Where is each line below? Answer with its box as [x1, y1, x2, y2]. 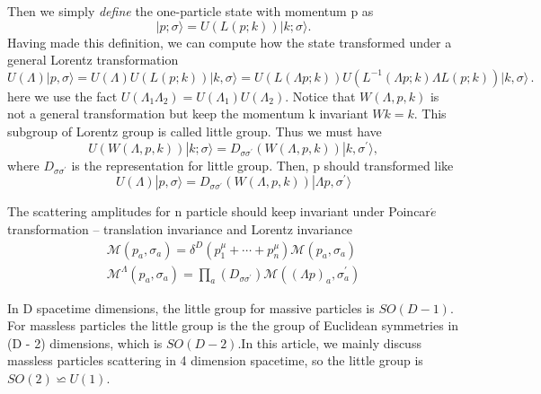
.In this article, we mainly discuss [237, 333, 421, 352]
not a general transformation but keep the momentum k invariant [7, 104, 368, 123]
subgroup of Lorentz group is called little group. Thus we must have [7, 121, 382, 140]
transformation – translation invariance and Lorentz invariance [7, 219, 353, 238]
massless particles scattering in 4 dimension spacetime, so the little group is [7, 351, 423, 370]
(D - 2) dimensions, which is [7, 333, 163, 352]
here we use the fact [7, 86, 118, 105]
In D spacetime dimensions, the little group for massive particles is [7, 298, 375, 317]
